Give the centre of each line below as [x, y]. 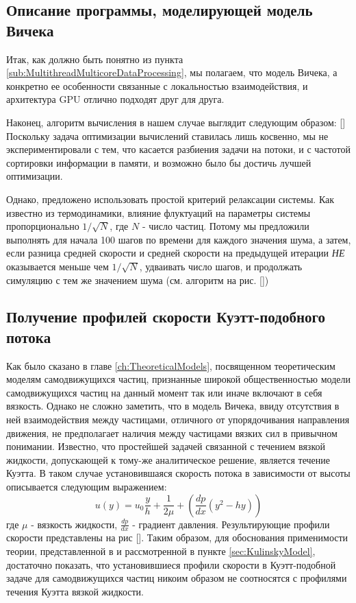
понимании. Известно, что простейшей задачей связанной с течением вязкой [166, 446]
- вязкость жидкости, [74, 524]
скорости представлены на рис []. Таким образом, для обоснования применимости [177, 537]
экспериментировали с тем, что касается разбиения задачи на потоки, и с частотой [178, 149]
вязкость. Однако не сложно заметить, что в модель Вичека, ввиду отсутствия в [173, 406]
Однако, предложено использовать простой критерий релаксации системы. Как [170, 199]
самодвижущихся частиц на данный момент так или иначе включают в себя [164, 392]
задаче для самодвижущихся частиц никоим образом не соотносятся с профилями [177, 578]
